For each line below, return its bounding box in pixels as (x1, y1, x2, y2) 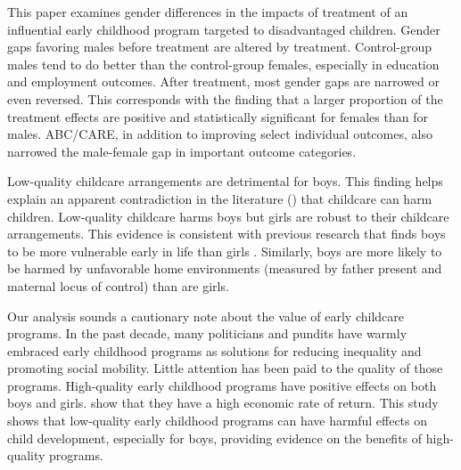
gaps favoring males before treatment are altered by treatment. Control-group (7, 37, 432, 56)
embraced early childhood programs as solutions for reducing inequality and (7, 341, 422, 360)
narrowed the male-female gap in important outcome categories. (7, 142, 357, 160)
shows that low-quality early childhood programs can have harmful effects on (7, 411, 428, 430)
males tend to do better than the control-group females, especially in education (7, 54, 440, 73)
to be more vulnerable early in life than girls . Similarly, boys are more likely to (7, 241, 442, 260)
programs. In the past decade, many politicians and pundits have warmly (7, 324, 407, 343)
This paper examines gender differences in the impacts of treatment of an (7, 3, 408, 20)
